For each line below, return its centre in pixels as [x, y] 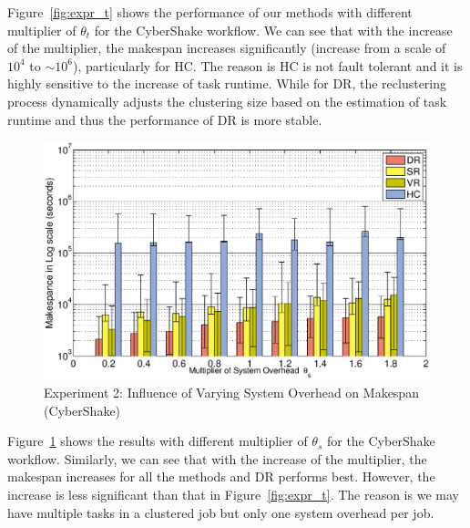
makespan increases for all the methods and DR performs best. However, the [221, 476]
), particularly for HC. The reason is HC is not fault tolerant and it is [267, 65]
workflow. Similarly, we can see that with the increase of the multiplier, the [217, 458]
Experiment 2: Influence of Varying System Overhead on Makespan [231, 393]
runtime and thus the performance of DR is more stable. [165, 119]
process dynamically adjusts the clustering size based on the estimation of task [227, 101]
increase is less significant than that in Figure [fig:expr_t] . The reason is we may [233, 494]
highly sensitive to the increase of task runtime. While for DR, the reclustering [227, 83]
